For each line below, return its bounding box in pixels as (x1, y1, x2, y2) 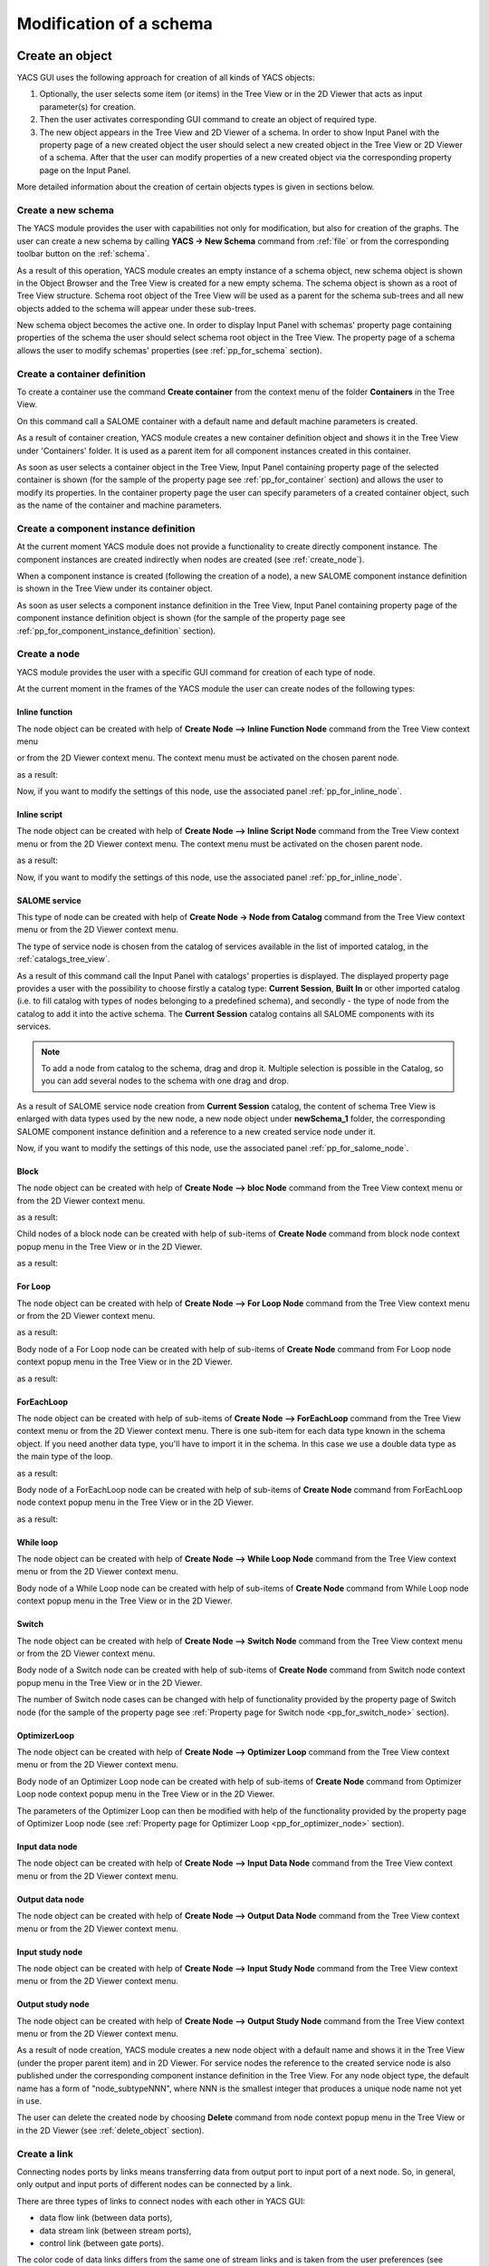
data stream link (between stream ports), (39, 2225, 192, 2236)
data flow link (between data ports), (39, 2213, 173, 2223)
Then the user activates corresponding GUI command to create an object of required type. (39, 114, 378, 125)
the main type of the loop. (16, 1451, 113, 1462)
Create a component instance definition (16, 522, 196, 535)
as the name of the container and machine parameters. (16, 499, 222, 511)
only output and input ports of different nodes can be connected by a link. (16, 2179, 292, 2190)
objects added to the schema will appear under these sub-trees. (16, 303, 257, 314)
